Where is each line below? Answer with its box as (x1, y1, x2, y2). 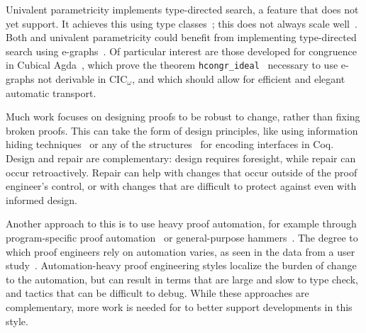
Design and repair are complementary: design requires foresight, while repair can (6, 151, 356, 165)
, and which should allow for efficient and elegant (132, 72, 345, 86)
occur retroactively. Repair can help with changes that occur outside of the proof (6, 164, 357, 179)
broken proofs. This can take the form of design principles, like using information (6, 123, 358, 137)
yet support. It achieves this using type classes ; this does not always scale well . (6, 16, 357, 30)
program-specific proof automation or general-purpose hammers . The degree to (6, 230, 358, 244)
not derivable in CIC (38, 72, 128, 86)
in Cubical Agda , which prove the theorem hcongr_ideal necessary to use (6, 57, 338, 72)
